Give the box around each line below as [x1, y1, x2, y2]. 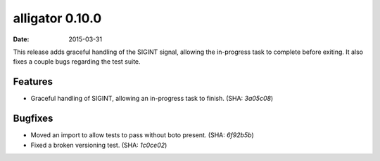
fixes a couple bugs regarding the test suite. [13, 57, 141, 66]
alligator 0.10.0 [13, 10, 102, 26]
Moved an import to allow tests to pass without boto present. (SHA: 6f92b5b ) [30, 131, 255, 139]
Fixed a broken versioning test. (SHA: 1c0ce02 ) [30, 141, 167, 149]
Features [13, 76, 53, 87]
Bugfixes [13, 113, 53, 125]
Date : [13, 35, 30, 43]
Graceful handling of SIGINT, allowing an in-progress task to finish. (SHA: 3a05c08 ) [30, 94, 274, 103]
